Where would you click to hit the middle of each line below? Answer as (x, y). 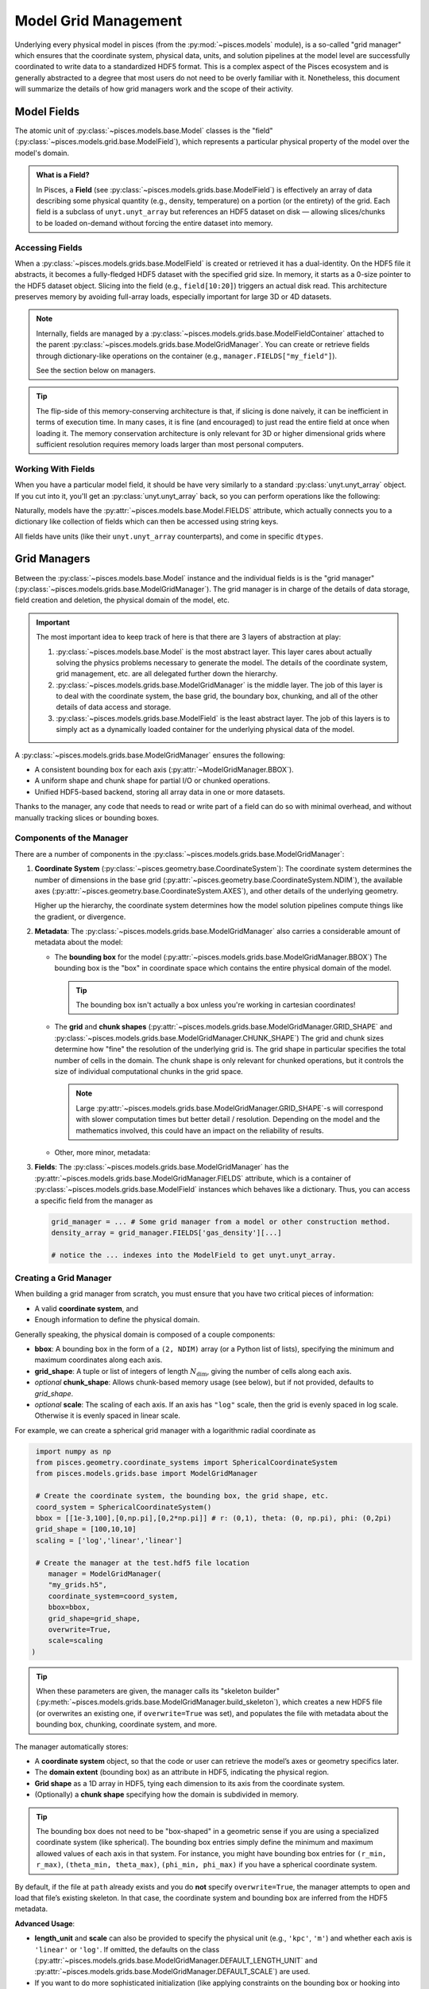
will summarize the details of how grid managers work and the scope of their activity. (154, 89)
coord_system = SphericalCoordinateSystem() (124, 1507)
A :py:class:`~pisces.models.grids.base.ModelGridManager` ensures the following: (150, 755)
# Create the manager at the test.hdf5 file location (143, 1563)
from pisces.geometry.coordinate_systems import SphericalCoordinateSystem (187, 1463)
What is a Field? (63, 175)
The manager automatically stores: (71, 1746)
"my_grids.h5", (77, 1585)
